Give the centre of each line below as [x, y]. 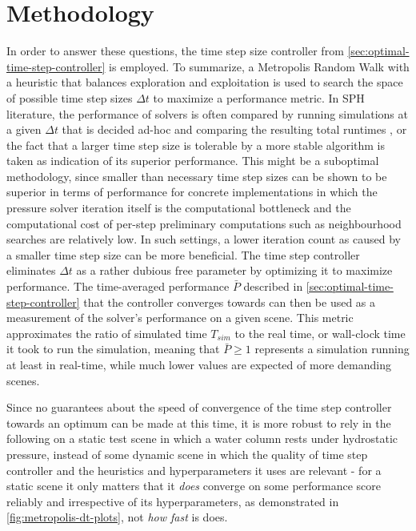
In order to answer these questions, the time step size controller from [175, 51]
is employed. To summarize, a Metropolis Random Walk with [259, 66]
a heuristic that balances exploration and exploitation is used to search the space [205, 82]
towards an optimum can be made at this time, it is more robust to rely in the [199, 422]
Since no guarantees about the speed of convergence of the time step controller [199, 407]
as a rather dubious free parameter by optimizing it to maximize [234, 270]
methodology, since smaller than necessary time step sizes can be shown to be [197, 176]
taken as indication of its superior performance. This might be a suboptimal [193, 161]
